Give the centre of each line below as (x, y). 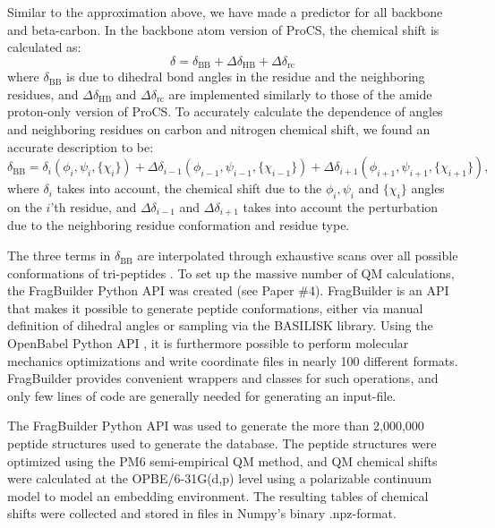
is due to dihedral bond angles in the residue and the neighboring (246, 77)
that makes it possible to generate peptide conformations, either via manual (215, 307)
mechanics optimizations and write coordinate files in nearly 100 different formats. (233, 360)
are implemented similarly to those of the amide (300, 94)
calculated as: (44, 47)
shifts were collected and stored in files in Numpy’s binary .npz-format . (202, 513)
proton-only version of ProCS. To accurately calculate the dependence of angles (225, 111)
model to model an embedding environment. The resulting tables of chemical (218, 495)
